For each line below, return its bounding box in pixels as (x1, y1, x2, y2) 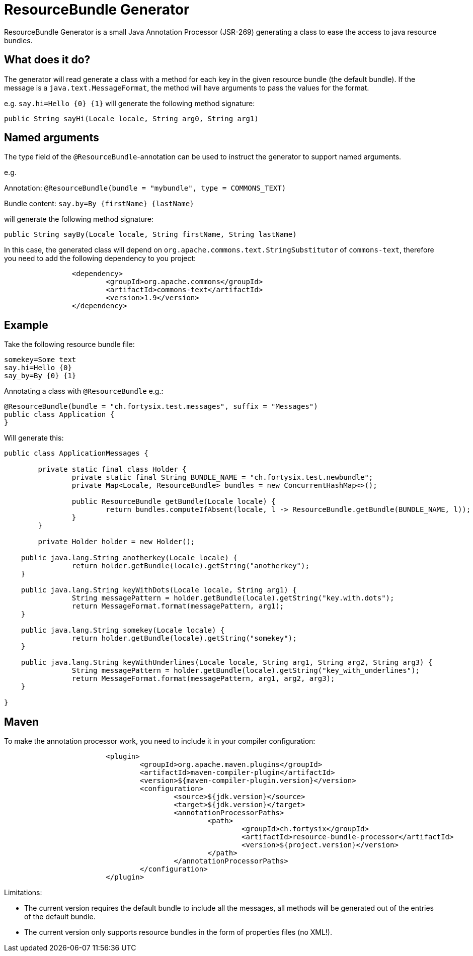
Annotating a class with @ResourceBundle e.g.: (4, 387, 164, 396)
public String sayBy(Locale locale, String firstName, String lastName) (4, 230, 297, 239)
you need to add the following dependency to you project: (4, 254, 196, 263)
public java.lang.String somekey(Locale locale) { (21, 626, 225, 635)
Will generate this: (4, 433, 64, 443)
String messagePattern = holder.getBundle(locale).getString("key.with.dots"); (71, 594, 395, 602)
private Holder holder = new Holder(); (38, 538, 195, 546)
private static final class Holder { (38, 465, 187, 474)
